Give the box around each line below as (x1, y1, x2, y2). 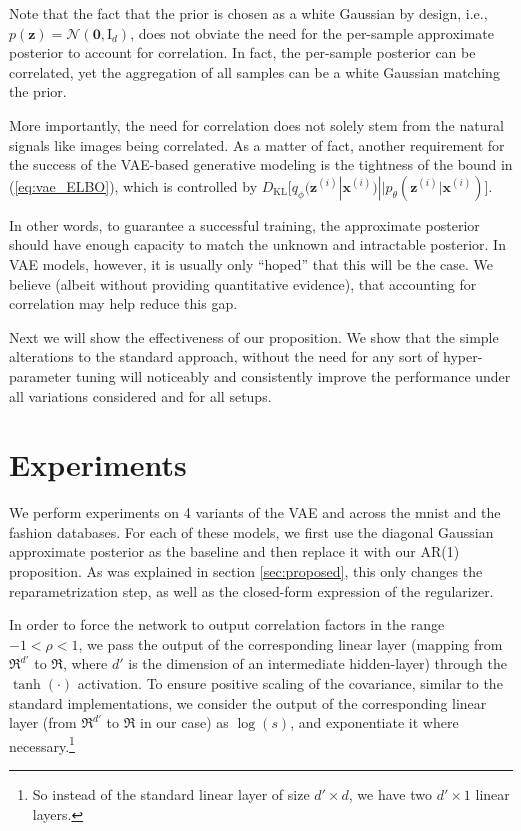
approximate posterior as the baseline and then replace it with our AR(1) (9, 541, 460, 562)
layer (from (9, 712, 77, 733)
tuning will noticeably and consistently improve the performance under (75, 365, 511, 386)
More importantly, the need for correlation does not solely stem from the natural (9, 114, 504, 135)
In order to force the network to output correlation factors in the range (9, 614, 445, 635)
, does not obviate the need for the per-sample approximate (130, 22, 495, 43)
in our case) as (139, 712, 229, 733)
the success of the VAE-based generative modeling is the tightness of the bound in (9, 154, 513, 175)
